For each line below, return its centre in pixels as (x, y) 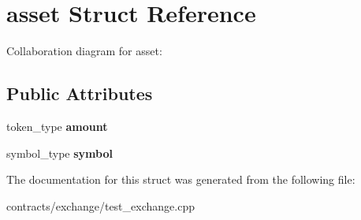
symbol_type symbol (60, 153)
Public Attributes (80, 93)
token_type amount (57, 126)
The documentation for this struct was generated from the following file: (181, 179)
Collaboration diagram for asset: (84, 51)
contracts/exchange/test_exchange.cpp (100, 205)
